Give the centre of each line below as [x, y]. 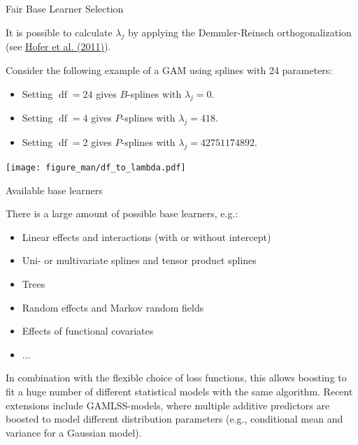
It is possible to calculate [59, 32]
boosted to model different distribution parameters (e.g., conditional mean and [174, 419]
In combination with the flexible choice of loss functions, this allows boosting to [176, 378]
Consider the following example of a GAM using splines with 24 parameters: [169, 70]
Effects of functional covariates [88, 331]
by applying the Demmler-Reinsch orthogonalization [239, 32]
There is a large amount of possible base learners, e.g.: [122, 213]
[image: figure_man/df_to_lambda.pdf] [96, 167]
